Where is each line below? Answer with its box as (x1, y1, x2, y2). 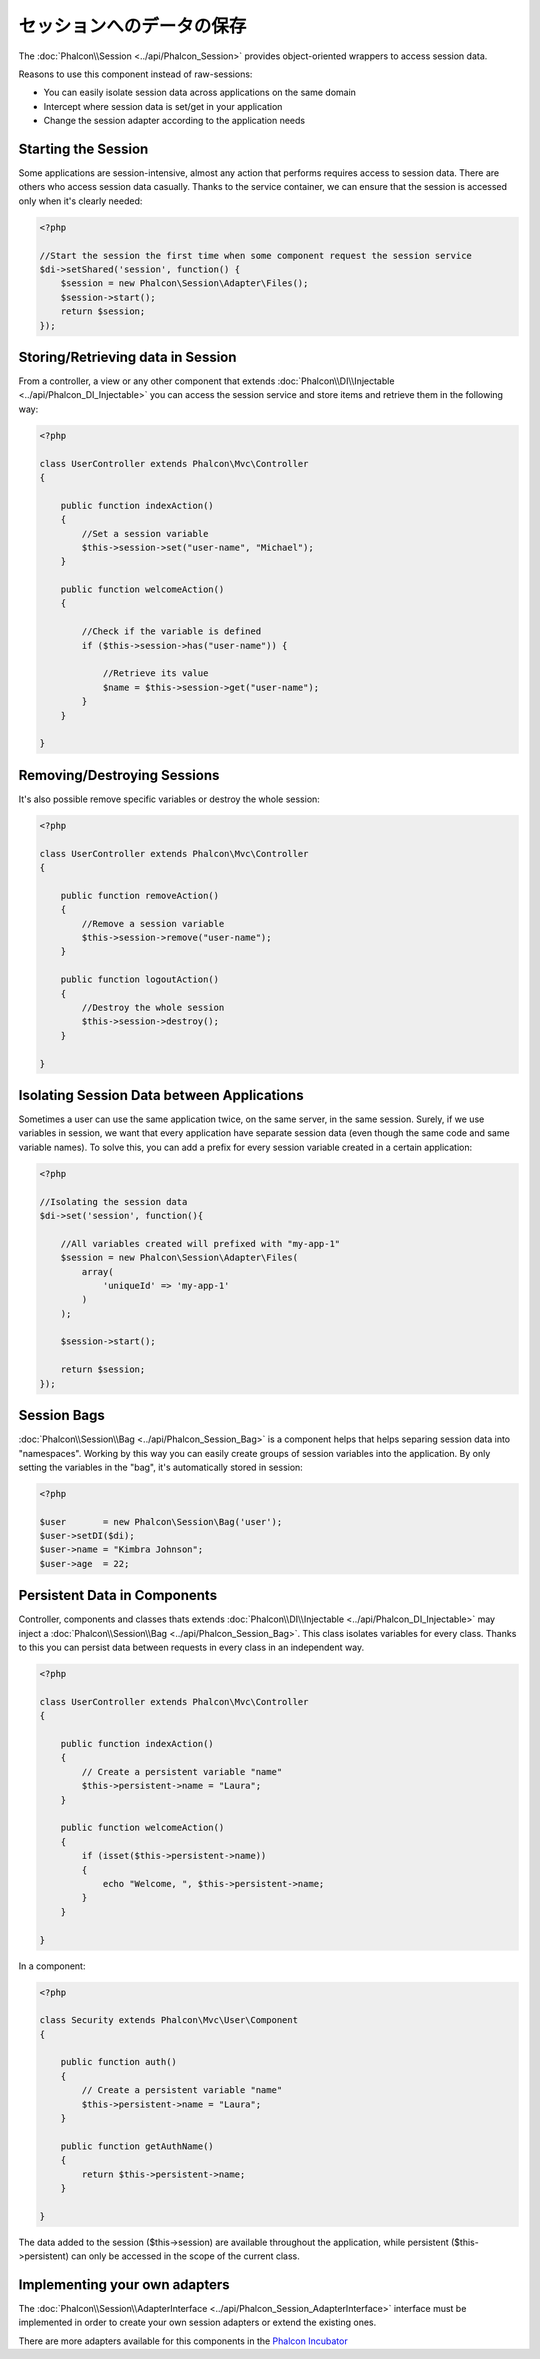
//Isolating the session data (39, 1196, 188, 1207)
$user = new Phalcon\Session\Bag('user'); (39, 1516, 283, 1527)
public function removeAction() (60, 890, 220, 901)
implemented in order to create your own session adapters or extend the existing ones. (18, 2316, 377, 2329)
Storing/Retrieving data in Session (18, 348, 237, 365)
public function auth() (60, 2056, 177, 2068)
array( (81, 1266, 114, 1277)
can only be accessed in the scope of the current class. (70, 2250, 300, 2262)
